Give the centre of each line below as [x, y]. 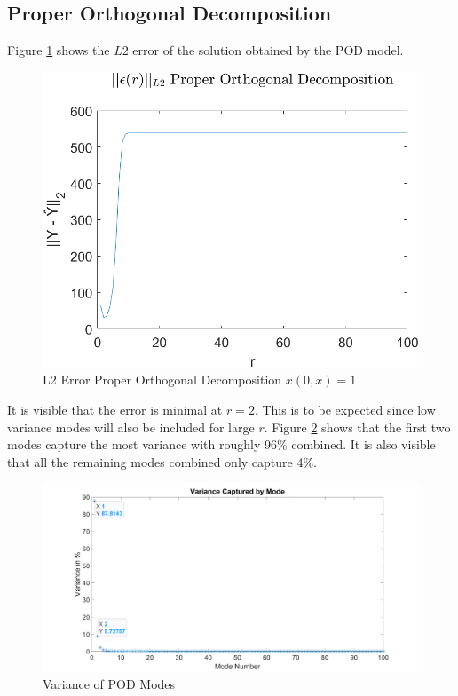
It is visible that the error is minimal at [115, 410]
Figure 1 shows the [59, 50]
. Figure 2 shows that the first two [357, 427]
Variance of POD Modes [109, 684]
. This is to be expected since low [345, 410]
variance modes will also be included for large [131, 427]
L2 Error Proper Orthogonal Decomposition [162, 380]
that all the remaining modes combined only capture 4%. [162, 461]
